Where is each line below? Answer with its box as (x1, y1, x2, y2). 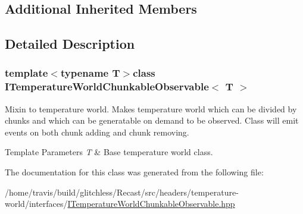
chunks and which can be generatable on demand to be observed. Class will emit (5, 114, 299, 127)
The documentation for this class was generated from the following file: (5, 166, 264, 178)
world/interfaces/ (5, 197, 68, 210)
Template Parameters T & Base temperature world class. (5, 146, 213, 158)
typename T (60, 65, 120, 80)
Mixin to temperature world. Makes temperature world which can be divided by (5, 102, 297, 115)
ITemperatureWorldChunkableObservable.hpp (67, 197, 235, 210)
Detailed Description (5, 34, 135, 53)
